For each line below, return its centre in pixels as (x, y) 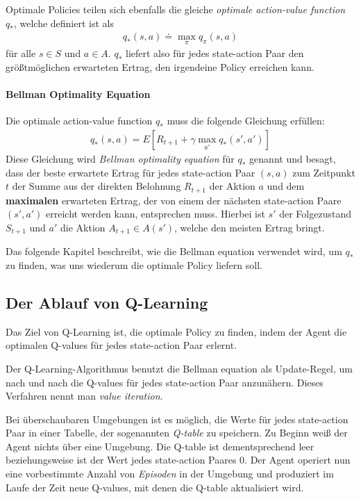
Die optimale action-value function (79, 121)
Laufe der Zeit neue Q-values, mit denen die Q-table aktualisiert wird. (155, 487)
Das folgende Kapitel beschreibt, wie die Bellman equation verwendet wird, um (174, 251)
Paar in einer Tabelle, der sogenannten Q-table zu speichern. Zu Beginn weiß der (177, 433)
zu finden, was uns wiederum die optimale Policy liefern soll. (134, 264)
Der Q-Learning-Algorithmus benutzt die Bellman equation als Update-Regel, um (179, 368)
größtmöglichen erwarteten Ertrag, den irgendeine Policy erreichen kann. (160, 67)
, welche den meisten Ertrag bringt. (250, 227)
